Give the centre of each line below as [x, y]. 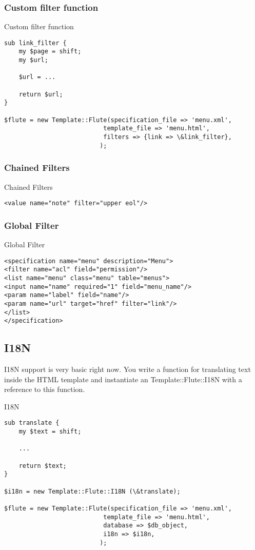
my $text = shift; [50, 432]
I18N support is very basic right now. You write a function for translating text [128, 369]
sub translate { [32, 423]
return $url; [41, 94]
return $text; [43, 466]
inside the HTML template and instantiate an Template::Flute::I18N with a [123, 379]
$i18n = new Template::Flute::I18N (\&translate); [92, 491]
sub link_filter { [35, 43]
